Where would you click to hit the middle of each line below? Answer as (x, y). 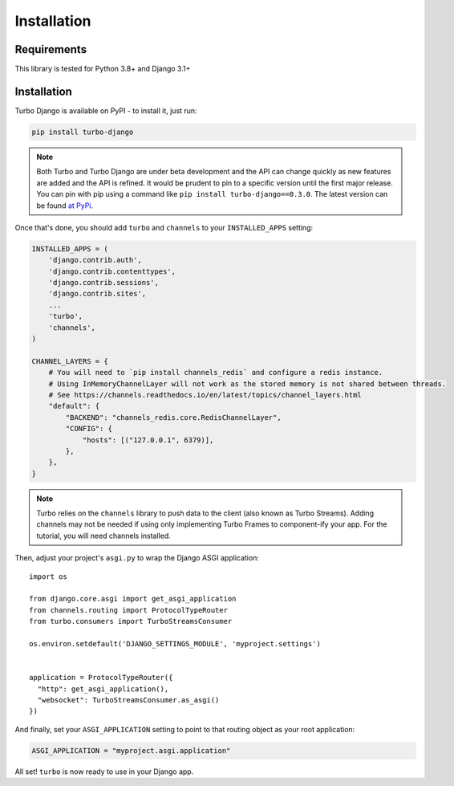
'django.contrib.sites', (97, 294)
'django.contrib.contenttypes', (112, 271)
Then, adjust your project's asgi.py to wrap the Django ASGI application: (137, 558)
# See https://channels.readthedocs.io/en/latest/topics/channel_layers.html (205, 395)
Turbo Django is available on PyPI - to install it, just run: (106, 110)
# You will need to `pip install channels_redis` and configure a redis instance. (216, 373)
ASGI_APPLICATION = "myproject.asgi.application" (131, 750)
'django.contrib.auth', (95, 260)
